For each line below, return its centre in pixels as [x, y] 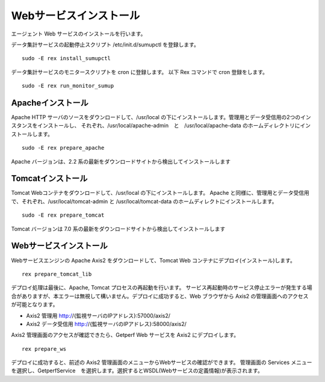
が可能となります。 [35, 304]
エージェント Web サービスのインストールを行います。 [79, 34]
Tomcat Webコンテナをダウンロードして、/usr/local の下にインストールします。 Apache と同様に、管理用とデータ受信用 [160, 193]
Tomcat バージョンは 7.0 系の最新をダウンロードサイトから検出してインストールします [118, 229]
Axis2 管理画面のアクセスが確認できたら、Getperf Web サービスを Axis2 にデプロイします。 [125, 335]
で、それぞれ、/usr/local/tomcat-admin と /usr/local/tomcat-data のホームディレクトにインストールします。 [144, 201]
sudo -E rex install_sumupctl [67, 58]
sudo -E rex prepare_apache [63, 148]
